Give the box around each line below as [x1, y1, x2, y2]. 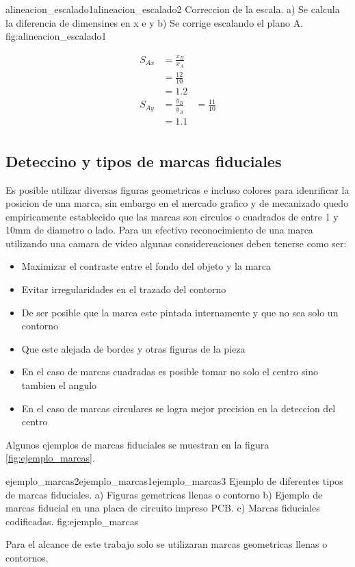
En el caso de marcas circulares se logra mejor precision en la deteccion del [21, 401, 336, 415]
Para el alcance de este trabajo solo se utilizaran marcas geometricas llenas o [5, 537, 328, 551]
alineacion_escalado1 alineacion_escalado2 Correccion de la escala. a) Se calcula [5, 2, 340, 16]
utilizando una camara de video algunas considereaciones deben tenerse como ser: [5, 236, 347, 250]
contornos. [5, 550, 49, 564]
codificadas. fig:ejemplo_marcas [5, 514, 139, 528]
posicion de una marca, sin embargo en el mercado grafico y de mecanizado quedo [5, 196, 349, 210]
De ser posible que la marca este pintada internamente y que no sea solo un [21, 305, 339, 319]
